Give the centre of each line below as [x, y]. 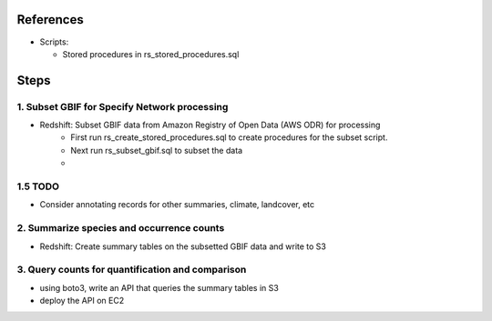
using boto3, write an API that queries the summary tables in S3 [159, 287]
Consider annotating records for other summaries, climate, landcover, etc [177, 205]
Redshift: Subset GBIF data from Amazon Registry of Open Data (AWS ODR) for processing [210, 125]
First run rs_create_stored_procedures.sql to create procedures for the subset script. [229, 137]
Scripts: [54, 42]
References [50, 20]
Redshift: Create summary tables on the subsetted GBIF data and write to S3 [183, 246]
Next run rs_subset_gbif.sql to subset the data [157, 150]
